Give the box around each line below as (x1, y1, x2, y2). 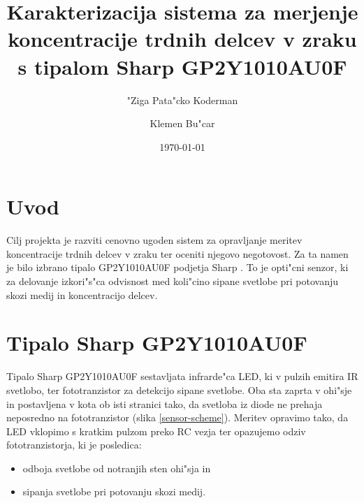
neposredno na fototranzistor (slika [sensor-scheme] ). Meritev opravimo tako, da (6, 410, 349, 425)
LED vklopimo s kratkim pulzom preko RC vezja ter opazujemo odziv (6, 423, 306, 438)
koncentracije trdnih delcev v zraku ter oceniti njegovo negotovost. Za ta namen (6, 246, 349, 261)
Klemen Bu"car (150, 116, 215, 131)
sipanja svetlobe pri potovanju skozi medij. (22, 484, 206, 499)
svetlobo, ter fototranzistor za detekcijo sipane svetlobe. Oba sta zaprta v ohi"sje (6, 382, 352, 397)
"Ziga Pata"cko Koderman (126, 92, 238, 107)
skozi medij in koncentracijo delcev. (6, 287, 158, 302)
